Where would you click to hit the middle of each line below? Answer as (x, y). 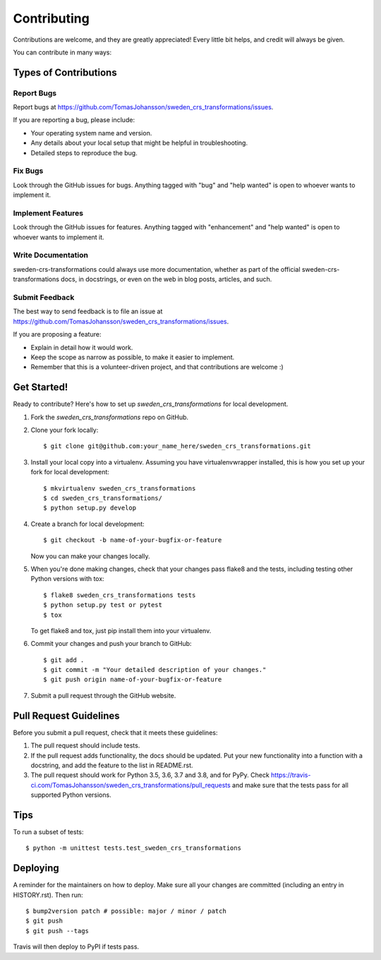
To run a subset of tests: (48, 832)
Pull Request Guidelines (66, 715)
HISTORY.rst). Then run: (48, 895)
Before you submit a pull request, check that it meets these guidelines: (115, 732)
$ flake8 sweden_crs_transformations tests (120, 595)
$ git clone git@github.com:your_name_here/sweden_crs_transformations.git (177, 446)
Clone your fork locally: (65, 430)
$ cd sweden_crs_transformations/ (103, 498)
